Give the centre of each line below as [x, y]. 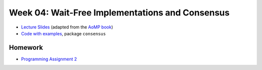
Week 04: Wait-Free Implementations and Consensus [119, 13]
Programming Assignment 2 [49, 59]
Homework [26, 48]
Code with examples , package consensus [64, 33]
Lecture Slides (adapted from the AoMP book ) [67, 27]
